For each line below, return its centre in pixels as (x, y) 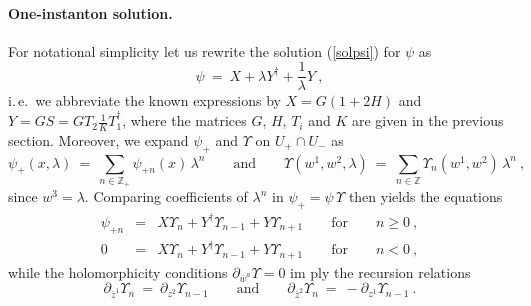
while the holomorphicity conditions (118, 271)
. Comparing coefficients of (166, 196)
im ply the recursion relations (380, 271)
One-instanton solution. (90, 12)
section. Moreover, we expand (98, 139)
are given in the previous (427, 120)
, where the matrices (184, 120)
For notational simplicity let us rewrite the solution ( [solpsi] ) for (204, 50)
